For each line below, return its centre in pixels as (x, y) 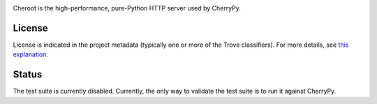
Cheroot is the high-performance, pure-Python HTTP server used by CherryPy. (127, 8)
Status (28, 74)
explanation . (31, 54)
